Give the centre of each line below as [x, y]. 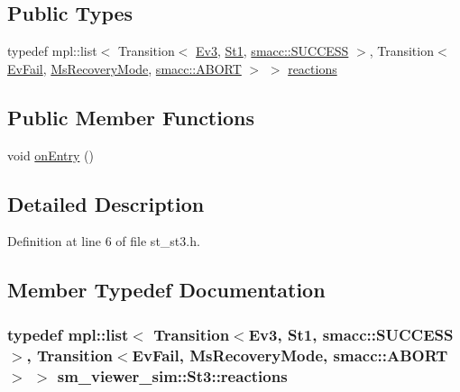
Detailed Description [106, 203]
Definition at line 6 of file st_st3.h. [104, 241]
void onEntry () [51, 155]
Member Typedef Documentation [166, 290]
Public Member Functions [131, 117]
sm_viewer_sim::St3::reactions [172, 375]
